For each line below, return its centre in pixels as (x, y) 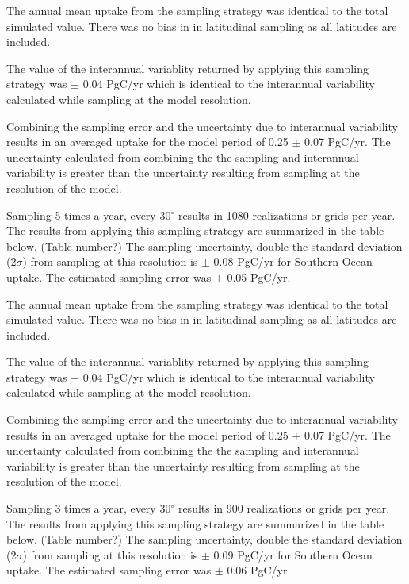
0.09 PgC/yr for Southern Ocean (293, 554)
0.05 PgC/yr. (259, 277)
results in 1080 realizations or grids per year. (287, 215)
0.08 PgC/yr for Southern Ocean (293, 261)
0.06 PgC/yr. (259, 570)
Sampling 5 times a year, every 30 (89, 215)
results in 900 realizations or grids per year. (284, 508)
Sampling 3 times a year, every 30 (89, 508)
